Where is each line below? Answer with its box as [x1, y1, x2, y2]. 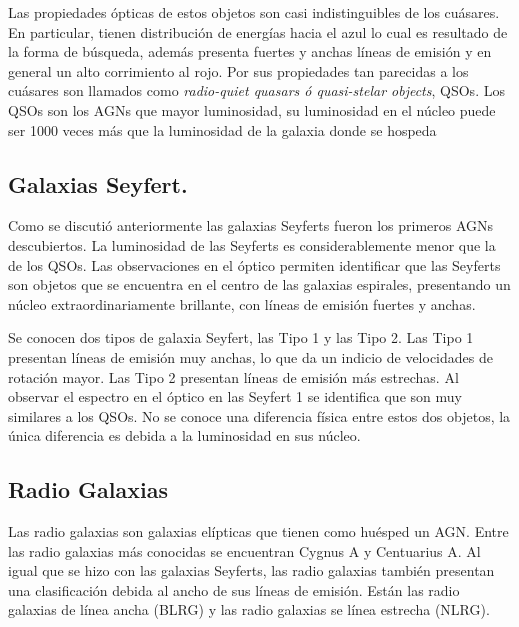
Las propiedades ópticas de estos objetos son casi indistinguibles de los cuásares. [8, 2, 500, 22]
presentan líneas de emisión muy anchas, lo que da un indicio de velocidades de [8, 346, 493, 367]
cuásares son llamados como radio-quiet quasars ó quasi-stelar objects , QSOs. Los [8, 80, 505, 101]
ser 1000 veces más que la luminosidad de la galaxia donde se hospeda [8, 119, 437, 140]
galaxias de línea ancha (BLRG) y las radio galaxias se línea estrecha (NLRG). [8, 599, 490, 620]
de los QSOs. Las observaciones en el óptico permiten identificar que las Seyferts [8, 254, 501, 275]
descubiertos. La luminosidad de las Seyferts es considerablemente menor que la [8, 234, 496, 255]
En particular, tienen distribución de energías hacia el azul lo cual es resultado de [8, 21, 508, 42]
